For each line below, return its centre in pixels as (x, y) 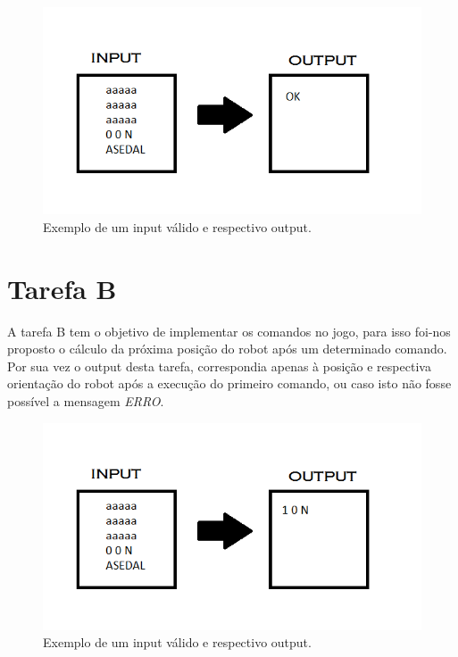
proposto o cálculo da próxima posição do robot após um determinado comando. (227, 349)
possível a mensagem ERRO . (86, 400)
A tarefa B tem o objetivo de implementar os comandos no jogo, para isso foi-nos (229, 331)
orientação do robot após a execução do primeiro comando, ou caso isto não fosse (229, 383)
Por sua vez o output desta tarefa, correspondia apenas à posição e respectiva (219, 366)
